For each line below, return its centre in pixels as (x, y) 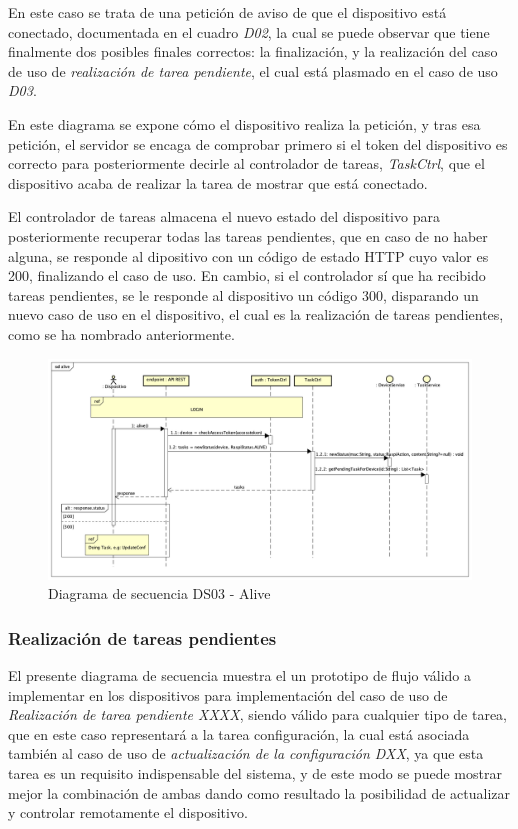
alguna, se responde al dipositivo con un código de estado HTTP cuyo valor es (248, 255)
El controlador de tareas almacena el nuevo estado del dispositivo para (224, 216)
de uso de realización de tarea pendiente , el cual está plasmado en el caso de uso (253, 70)
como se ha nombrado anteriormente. (121, 333)
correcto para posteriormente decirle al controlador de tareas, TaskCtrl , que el (246, 163)
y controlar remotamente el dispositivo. (128, 812)
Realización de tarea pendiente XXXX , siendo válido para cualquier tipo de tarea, (258, 714)
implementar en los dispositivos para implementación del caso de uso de (228, 694)
